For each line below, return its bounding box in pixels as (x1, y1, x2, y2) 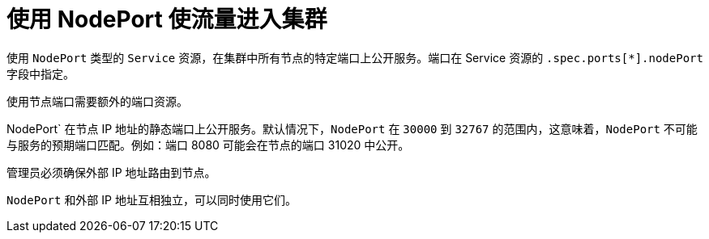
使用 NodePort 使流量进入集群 (6, 6, 327, 33)
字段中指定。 (6, 66, 75, 81)
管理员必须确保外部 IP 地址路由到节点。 (6, 165, 216, 179)
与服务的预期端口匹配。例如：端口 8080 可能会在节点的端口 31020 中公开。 (6, 137, 410, 152)
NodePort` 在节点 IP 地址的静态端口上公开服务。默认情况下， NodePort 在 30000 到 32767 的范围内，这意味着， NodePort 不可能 (6, 121, 698, 136)
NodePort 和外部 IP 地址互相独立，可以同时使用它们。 (6, 192, 297, 207)
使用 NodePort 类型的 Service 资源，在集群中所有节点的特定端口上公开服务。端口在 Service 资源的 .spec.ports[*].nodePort (6, 50, 703, 65)
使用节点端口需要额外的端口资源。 (6, 94, 188, 108)
